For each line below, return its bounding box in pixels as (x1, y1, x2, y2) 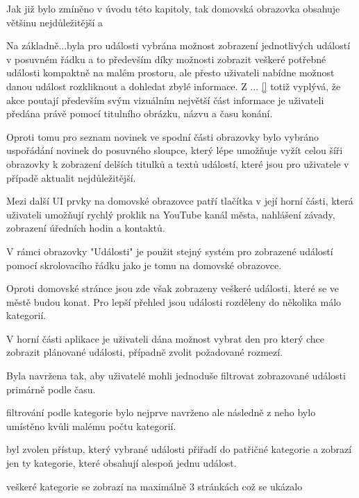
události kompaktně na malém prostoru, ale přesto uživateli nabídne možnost (6, 65, 335, 80)
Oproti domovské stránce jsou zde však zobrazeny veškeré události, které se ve (6, 281, 339, 295)
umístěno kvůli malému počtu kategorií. (6, 418, 176, 433)
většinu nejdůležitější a (6, 15, 103, 29)
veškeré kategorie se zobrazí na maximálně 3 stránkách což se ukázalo (6, 479, 303, 493)
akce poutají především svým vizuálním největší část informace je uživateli (6, 92, 324, 107)
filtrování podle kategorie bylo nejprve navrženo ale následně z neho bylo (6, 405, 316, 420)
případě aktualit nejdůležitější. (6, 170, 136, 184)
